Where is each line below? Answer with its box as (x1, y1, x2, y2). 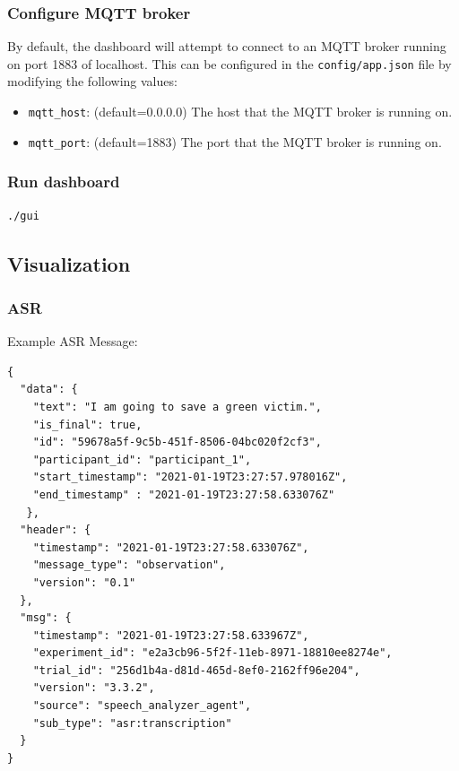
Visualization (7, 249, 131, 277)
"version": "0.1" (32, 576, 136, 589)
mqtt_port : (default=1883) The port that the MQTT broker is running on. (28, 132, 442, 151)
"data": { (20, 383, 78, 396)
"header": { (20, 524, 91, 537)
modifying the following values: (7, 72, 178, 91)
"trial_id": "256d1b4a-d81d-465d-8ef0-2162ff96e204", (32, 663, 360, 677)
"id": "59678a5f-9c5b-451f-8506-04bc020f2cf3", (32, 436, 322, 449)
